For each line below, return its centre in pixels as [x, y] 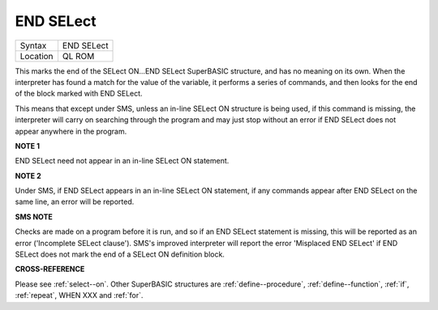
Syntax [33, 45]
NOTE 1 [28, 146]
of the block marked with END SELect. [79, 94]
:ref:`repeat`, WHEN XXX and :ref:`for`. [79, 295]
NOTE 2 [28, 176]
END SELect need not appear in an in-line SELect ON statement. [122, 161]
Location [36, 56]
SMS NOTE [34, 217]
